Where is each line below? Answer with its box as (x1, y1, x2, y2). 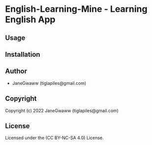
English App (5, 14, 56, 25)
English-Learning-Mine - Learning (5, 3, 148, 15)
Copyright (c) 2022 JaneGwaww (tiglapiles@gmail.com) (5, 108, 119, 113)
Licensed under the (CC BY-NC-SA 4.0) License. (5, 135, 104, 141)
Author (5, 67, 27, 75)
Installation (5, 50, 40, 59)
